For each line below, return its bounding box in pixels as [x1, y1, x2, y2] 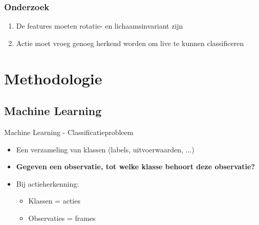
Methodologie [4, 67, 102, 88]
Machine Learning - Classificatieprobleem [4, 126, 134, 137]
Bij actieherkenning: [16, 178, 79, 189]
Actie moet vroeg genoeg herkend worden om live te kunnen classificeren [16, 37, 244, 48]
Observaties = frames [28, 212, 96, 223]
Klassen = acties [28, 195, 80, 206]
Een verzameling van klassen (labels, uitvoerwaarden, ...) [16, 144, 195, 154]
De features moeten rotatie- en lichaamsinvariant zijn [16, 20, 183, 31]
